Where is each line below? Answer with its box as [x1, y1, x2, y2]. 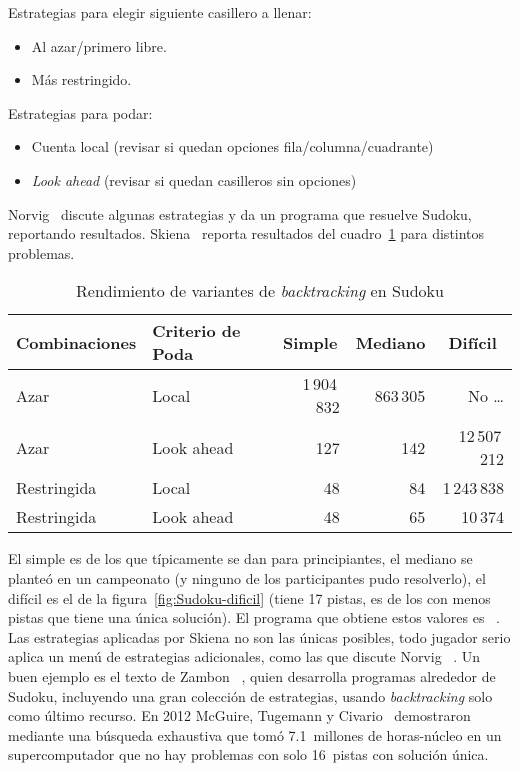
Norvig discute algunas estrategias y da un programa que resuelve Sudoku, [8, 203, 472, 224]
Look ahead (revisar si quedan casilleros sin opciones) [31, 169, 357, 190]
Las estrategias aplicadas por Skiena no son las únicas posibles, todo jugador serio [8, 626, 511, 647]
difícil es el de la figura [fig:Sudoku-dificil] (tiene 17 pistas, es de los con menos [8, 587, 491, 608]
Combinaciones [16, 330, 137, 354]
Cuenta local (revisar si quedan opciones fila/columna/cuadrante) [31, 136, 434, 157]
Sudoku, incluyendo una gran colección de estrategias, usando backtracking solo [8, 685, 493, 706]
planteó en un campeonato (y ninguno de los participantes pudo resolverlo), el [8, 567, 486, 588]
